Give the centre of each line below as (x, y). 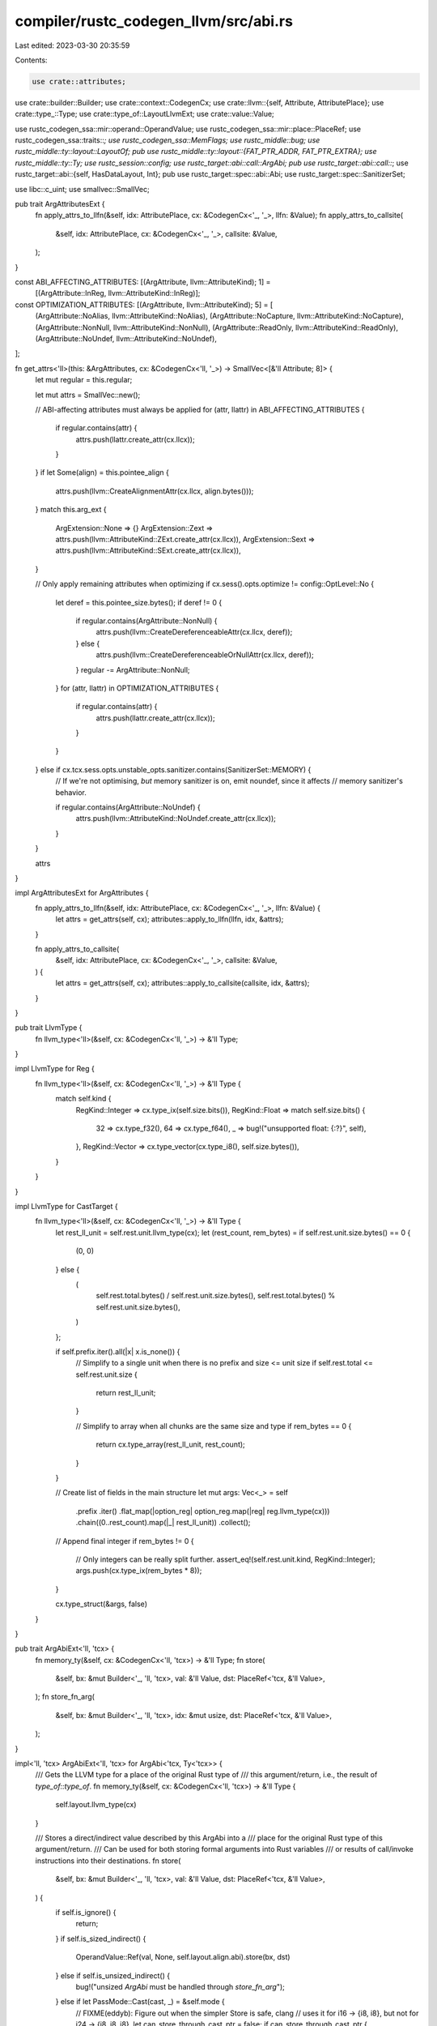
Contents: (31, 60)
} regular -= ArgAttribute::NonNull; (133, 669)
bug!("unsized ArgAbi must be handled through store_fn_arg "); (180, 1986)
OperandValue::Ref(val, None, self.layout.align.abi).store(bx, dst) (183, 1957)
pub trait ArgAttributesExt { (60, 204)
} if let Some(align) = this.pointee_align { (102, 472)
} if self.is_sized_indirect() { (101, 1938)
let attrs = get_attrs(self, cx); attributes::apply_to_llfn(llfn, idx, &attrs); (170, 919)
